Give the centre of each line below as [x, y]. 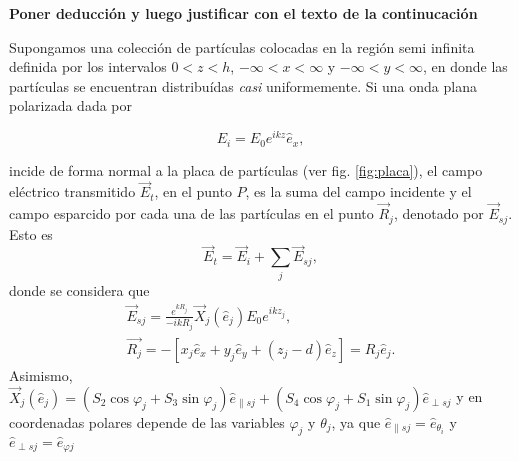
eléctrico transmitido [72, 191]
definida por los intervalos [88, 66]
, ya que [356, 421]
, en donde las [465, 66]
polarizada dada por [71, 105]
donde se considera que [79, 289]
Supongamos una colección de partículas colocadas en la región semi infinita [242, 46]
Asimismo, [41, 374]
